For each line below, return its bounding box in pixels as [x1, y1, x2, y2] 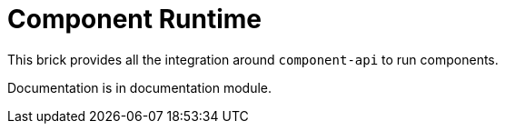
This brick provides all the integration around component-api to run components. [7, 51, 499, 67]
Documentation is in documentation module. [7, 79, 272, 96]
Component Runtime [7, 4, 262, 35]
